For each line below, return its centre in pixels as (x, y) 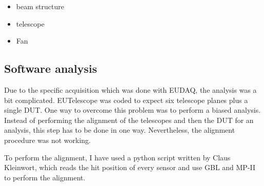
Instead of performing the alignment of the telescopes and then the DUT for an (129, 120)
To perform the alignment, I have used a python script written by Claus (117, 157)
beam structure (40, 6)
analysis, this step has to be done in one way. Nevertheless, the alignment (120, 130)
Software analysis (51, 68)
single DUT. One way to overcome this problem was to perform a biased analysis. (133, 110)
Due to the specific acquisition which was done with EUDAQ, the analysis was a (130, 89)
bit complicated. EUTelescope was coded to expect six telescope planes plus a (126, 100)
